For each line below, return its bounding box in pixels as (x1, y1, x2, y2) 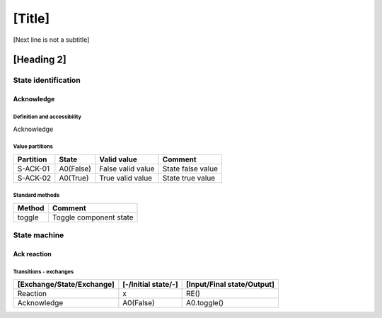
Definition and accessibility (13, 113, 81, 120)
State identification (13, 75, 81, 85)
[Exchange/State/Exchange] (17, 280, 115, 290)
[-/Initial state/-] (122, 280, 178, 290)
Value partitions (13, 143, 53, 150)
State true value (162, 173, 216, 183)
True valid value (99, 173, 152, 183)
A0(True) (59, 173, 89, 183)
